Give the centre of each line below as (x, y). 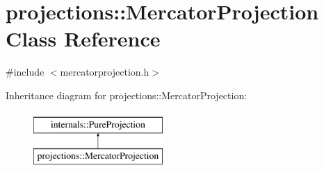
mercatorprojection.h (105, 72)
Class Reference (83, 39)
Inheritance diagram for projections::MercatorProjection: (127, 95)
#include (25, 72)
